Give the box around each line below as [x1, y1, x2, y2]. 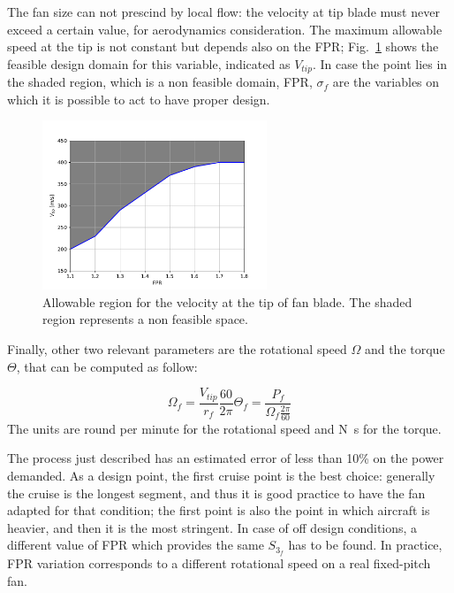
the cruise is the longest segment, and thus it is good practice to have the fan [7, 483, 426, 502]
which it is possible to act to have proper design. [7, 89, 270, 108]
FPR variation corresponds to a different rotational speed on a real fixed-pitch [7, 554, 431, 573]
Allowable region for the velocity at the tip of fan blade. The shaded [42, 292, 412, 311]
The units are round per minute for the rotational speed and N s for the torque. [7, 419, 442, 437]
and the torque [364, 339, 445, 358]
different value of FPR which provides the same [7, 535, 264, 554]
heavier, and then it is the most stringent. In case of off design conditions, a [7, 518, 418, 536]
